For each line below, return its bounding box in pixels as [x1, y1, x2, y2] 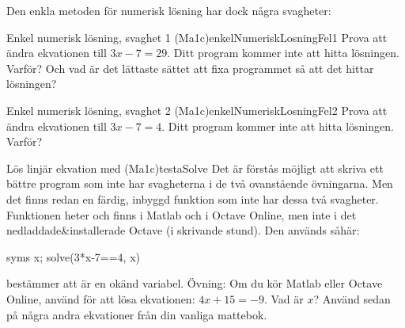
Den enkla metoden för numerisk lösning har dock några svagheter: [6, 2, 331, 18]
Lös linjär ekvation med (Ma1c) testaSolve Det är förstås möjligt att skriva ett [6, 159, 384, 176]
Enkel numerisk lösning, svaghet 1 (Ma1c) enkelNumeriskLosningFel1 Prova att [6, 29, 388, 45]
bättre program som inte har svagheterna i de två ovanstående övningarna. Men [6, 175, 393, 192]
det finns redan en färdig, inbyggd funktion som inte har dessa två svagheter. [6, 190, 379, 207]
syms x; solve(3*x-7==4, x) [6, 248, 140, 265]
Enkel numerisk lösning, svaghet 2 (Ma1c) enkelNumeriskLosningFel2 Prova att [6, 101, 388, 118]
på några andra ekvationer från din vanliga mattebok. [6, 306, 267, 322]
